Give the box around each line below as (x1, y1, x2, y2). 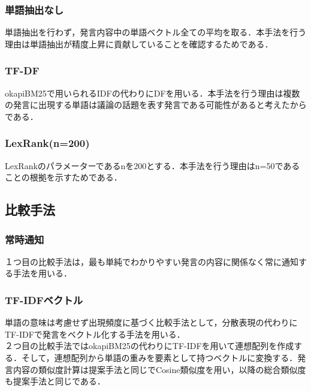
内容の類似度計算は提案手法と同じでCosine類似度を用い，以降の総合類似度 (13, 363, 306, 375)
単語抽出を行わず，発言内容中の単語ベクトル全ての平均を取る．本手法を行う (5, 26, 307, 38)
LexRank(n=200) (5, 136, 90, 151)
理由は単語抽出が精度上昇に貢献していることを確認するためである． (5, 37, 273, 50)
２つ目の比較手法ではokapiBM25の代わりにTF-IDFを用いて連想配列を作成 (5, 339, 294, 352)
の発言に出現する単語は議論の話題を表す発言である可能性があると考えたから (5, 98, 307, 111)
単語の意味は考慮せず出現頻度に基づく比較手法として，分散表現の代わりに (5, 316, 298, 329)
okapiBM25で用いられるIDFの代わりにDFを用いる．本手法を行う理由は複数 (5, 86, 300, 99)
